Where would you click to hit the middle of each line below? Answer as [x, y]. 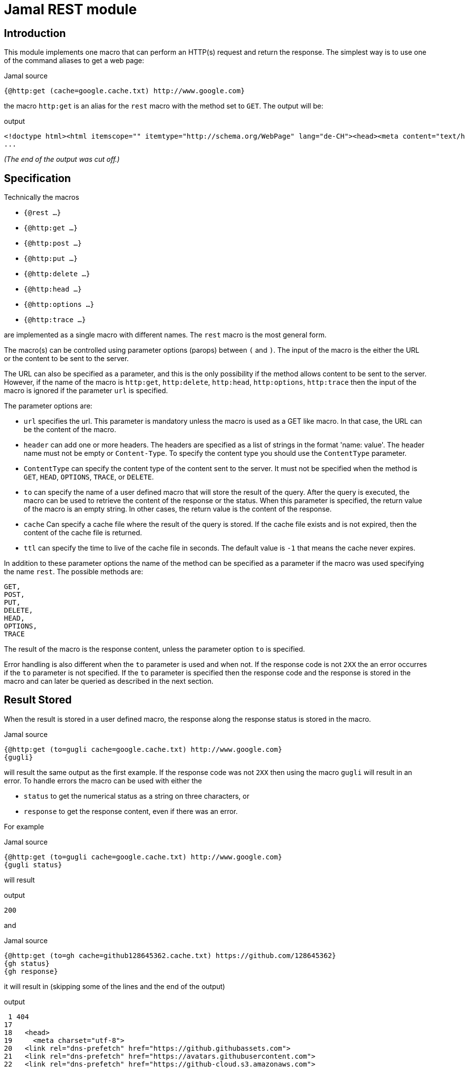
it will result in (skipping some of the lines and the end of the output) [115, 986]
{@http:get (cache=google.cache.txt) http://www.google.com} [124, 91]
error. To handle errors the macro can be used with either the [103, 780]
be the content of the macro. [70, 430]
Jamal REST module [70, 9]
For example [24, 826]
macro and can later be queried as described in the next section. [109, 681]
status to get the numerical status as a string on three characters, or [137, 796]
